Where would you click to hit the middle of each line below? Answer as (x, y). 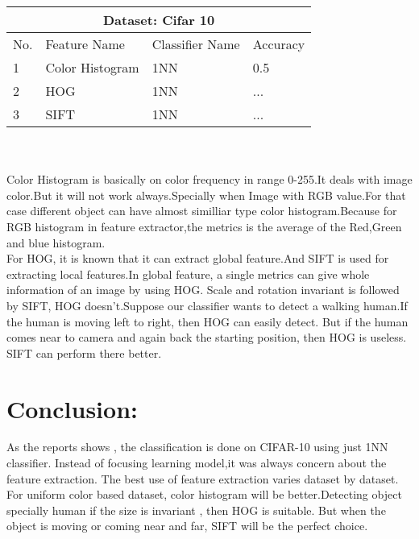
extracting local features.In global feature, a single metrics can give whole (188, 274)
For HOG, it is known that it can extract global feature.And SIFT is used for (198, 258)
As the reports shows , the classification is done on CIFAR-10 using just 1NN (197, 447)
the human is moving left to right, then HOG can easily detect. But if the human (207, 321)
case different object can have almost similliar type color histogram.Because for (202, 211)
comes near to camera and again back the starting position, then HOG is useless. (207, 337)
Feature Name (85, 44)
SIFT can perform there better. (84, 352)
